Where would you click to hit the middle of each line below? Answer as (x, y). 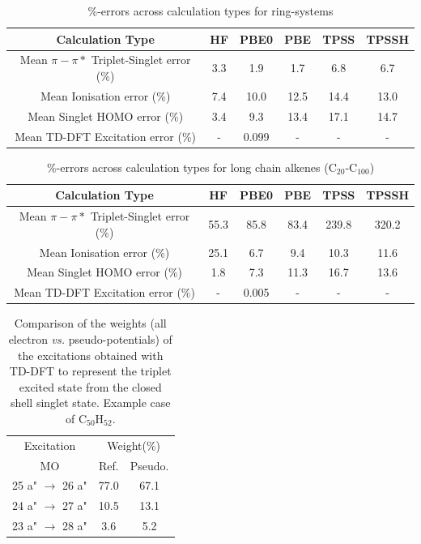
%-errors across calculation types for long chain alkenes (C (191, 167)
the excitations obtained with (91, 355)
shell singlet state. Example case (90, 403)
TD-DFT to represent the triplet (90, 371)
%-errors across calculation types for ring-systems (210, 11)
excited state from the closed (90, 386)
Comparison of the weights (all (90, 323)
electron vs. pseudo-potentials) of (90, 338)
